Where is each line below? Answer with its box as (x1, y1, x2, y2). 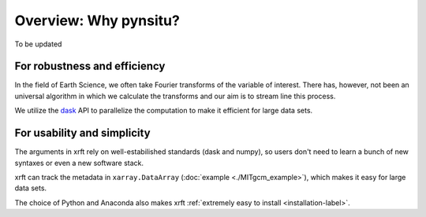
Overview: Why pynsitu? (14, 12, 181, 29)
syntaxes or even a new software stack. (14, 158, 144, 167)
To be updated (14, 39, 62, 49)
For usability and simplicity (14, 127, 151, 140)
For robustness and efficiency (14, 60, 166, 73)
